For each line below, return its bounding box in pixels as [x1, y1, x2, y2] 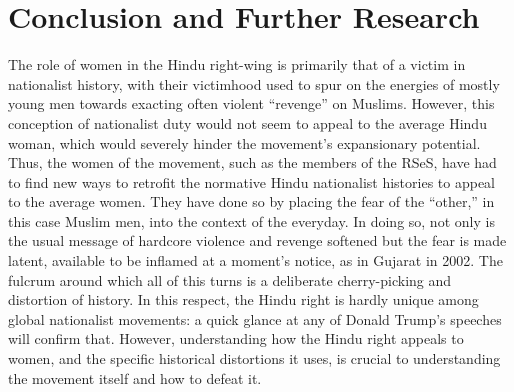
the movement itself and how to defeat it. [8, 367, 262, 388]
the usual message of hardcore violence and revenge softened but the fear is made [8, 230, 507, 251]
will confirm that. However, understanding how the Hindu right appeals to [8, 328, 464, 349]
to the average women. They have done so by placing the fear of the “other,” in [8, 191, 495, 212]
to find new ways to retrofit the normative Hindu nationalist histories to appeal [8, 171, 495, 192]
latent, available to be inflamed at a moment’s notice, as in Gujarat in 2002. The [8, 250, 503, 271]
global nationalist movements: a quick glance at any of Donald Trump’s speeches [8, 308, 502, 329]
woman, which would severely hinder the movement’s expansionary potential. [8, 132, 481, 153]
